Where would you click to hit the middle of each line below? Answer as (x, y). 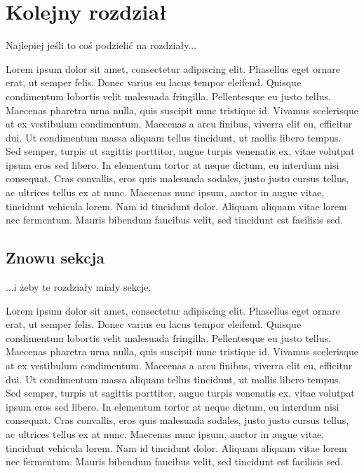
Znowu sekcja (55, 258)
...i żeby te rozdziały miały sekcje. (79, 287)
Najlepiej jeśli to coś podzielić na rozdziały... (101, 45)
